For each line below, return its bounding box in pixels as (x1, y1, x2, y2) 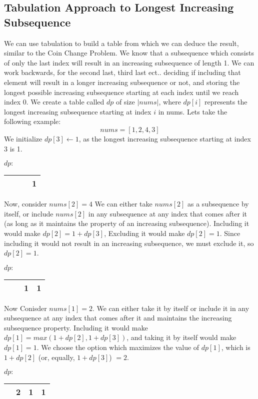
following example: (4, 116, 61, 126)
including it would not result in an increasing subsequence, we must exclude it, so (4, 237, 254, 248)
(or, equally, (38, 351, 75, 362)
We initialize (4, 133, 42, 143)
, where (158, 96, 181, 107)
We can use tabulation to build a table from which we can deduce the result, (4, 37, 239, 48)
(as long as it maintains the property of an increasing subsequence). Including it (4, 218, 249, 228)
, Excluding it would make (104, 227, 185, 238)
